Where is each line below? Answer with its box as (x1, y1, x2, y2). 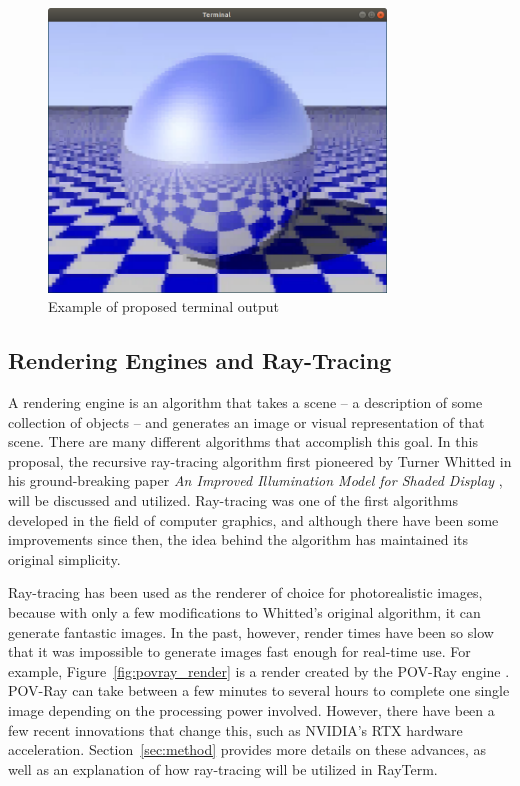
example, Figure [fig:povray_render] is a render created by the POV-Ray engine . (8, 660, 510, 681)
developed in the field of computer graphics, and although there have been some (8, 509, 499, 530)
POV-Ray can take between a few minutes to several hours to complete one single (8, 680, 510, 701)
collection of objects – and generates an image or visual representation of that (8, 411, 485, 432)
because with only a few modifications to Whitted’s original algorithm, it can (8, 601, 481, 622)
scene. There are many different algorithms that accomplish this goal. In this (8, 431, 478, 452)
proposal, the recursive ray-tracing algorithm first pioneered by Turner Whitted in (8, 450, 512, 471)
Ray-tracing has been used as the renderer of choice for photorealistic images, (8, 582, 483, 603)
